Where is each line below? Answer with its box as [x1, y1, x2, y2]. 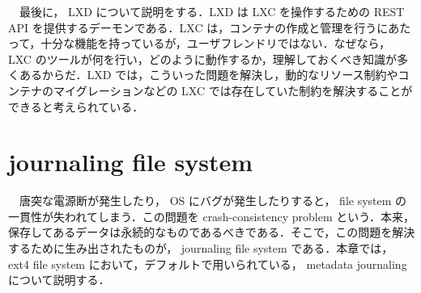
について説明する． [8, 271, 110, 288]
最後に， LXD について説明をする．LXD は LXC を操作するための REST [19, 3, 405, 19]
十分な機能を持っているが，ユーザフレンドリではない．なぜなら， [40, 35, 391, 52]
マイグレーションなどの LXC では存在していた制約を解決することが [53, 82, 413, 98]
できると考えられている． [8, 98, 144, 115]
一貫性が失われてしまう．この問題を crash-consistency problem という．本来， [8, 207, 415, 224]
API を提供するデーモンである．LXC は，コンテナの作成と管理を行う [8, 19, 377, 36]
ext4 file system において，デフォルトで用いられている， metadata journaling [8, 255, 407, 272]
